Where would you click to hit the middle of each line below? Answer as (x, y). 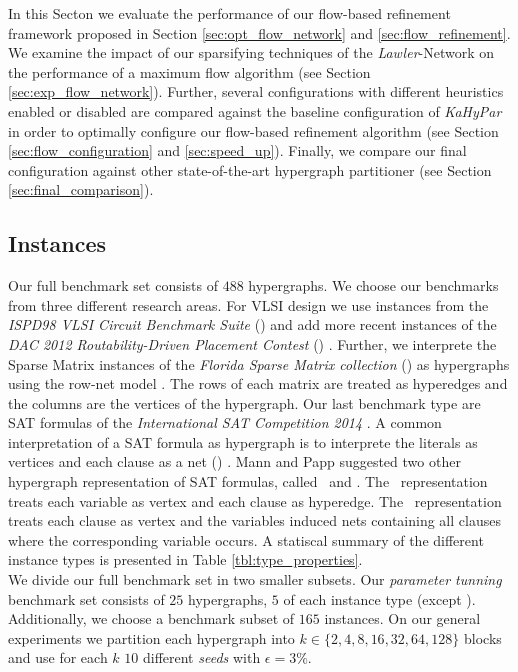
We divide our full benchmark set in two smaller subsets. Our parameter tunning (255, 579)
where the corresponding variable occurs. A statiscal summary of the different (246, 539)
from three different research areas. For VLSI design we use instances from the (248, 304)
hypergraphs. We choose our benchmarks (373, 285)
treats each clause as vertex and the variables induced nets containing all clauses (254, 520)
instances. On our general (402, 618)
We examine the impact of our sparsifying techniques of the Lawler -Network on (251, 52)
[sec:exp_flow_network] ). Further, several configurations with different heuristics (256, 91)
